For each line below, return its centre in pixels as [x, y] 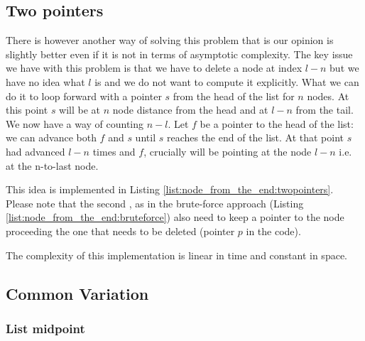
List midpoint [45, 328]
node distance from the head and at [190, 110]
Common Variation [77, 293]
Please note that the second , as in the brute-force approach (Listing [155, 203]
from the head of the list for [234, 96]
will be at [80, 110]
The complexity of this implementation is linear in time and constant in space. [176, 255]
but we [344, 68]
